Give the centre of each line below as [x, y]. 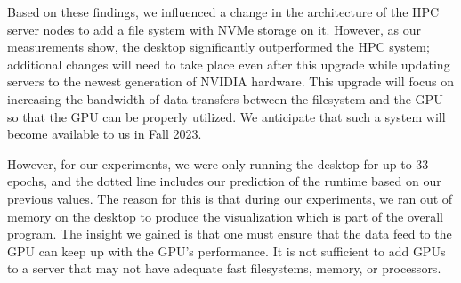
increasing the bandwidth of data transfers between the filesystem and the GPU [225, 98]
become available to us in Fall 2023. [105, 134]
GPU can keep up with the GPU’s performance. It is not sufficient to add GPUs [226, 251]
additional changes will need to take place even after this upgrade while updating [229, 64]
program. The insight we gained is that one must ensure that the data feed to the [230, 234]
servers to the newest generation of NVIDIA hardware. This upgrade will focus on [231, 81]
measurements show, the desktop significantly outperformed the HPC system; [218, 47]
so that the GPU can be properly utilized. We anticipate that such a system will [226, 116]
